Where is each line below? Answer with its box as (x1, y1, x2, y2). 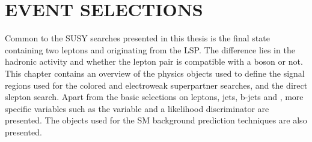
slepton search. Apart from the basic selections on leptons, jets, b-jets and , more (5, 90, 304, 103)
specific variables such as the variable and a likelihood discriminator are (5, 102, 269, 114)
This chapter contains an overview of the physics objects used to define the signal (5, 67, 305, 79)
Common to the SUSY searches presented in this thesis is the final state (5, 32, 270, 44)
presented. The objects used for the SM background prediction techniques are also (5, 114, 307, 126)
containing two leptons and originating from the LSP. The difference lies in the (5, 43, 295, 56)
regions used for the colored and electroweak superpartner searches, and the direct (5, 78, 308, 91)
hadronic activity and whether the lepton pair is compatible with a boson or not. (5, 55, 303, 68)
